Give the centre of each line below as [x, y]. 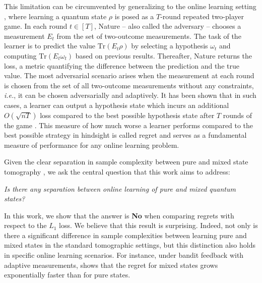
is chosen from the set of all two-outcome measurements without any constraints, [129, 85]
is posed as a [134, 16]
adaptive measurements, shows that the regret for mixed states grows [111, 265]
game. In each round [36, 26]
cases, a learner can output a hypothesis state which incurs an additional [117, 105]
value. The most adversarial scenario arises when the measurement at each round [129, 75]
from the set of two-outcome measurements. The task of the [149, 36]
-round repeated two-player [202, 16]
